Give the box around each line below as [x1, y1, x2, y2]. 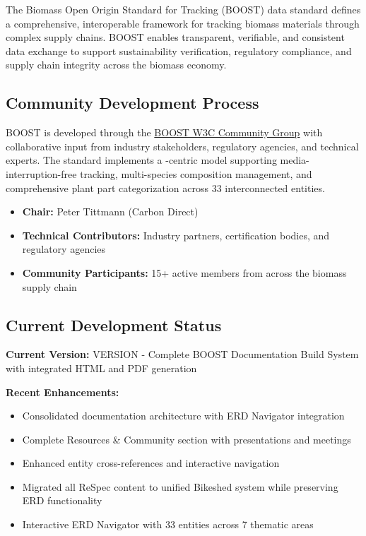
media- [280, 153, 309, 167]
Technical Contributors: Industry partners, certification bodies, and [22, 227, 330, 242]
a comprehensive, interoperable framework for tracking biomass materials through [6, 16, 360, 30]
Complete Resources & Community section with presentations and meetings [22, 431, 351, 446]
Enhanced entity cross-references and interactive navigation [22, 455, 280, 470]
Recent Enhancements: [6, 384, 119, 399]
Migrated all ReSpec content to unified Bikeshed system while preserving [22, 479, 338, 494]
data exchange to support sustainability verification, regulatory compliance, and [6, 43, 352, 58]
